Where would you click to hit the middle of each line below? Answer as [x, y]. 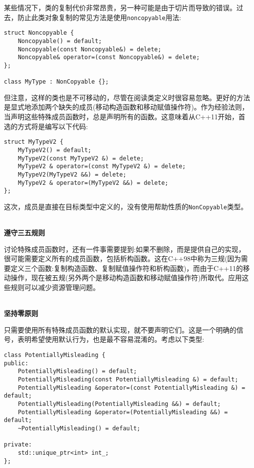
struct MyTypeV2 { [34, 142]
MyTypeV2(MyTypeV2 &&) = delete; [72, 174]
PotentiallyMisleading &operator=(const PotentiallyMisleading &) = [131, 388]
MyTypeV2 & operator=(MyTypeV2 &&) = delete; [93, 183]
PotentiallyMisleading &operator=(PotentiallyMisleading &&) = [123, 412]
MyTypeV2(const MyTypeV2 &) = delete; [81, 158]
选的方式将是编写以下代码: [46, 126]
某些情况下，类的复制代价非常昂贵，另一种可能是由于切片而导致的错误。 [120, 7]
